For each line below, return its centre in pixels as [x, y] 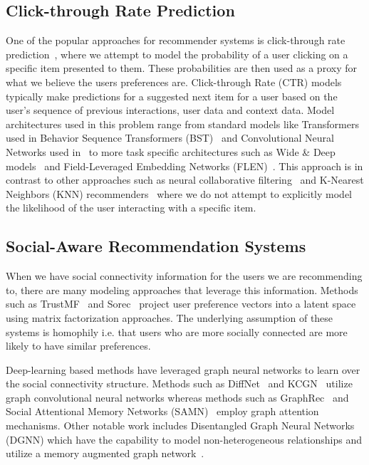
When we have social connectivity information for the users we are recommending [184, 276]
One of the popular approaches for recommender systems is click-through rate [176, 40]
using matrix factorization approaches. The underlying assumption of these [170, 317]
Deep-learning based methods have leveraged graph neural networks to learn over [183, 369]
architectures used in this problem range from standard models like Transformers [182, 124]
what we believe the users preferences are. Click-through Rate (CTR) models [174, 82]
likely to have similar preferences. [78, 346]
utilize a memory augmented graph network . [105, 453]
